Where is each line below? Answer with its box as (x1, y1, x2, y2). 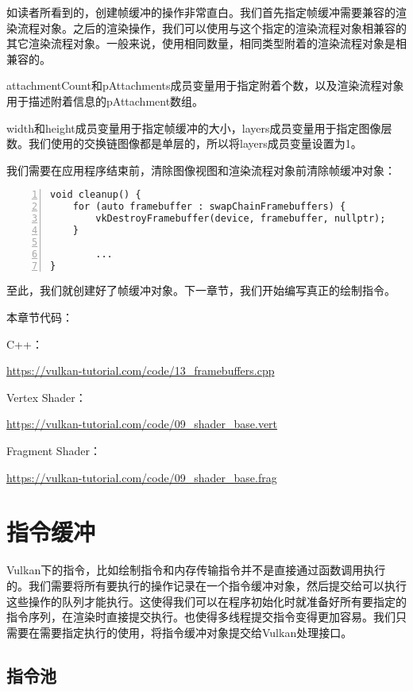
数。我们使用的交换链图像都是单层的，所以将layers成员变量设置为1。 (6, 135, 362, 152)
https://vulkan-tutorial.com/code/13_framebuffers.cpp (6, 362, 275, 379)
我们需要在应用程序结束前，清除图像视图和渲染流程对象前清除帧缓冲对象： (6, 161, 396, 178)
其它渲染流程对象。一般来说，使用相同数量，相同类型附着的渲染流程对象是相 (6, 35, 407, 52)
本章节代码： (6, 309, 73, 326)
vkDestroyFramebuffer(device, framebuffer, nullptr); (95, 213, 386, 225)
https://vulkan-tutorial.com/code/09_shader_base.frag (6, 469, 277, 485)
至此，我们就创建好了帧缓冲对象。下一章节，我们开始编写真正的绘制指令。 (6, 282, 396, 299)
